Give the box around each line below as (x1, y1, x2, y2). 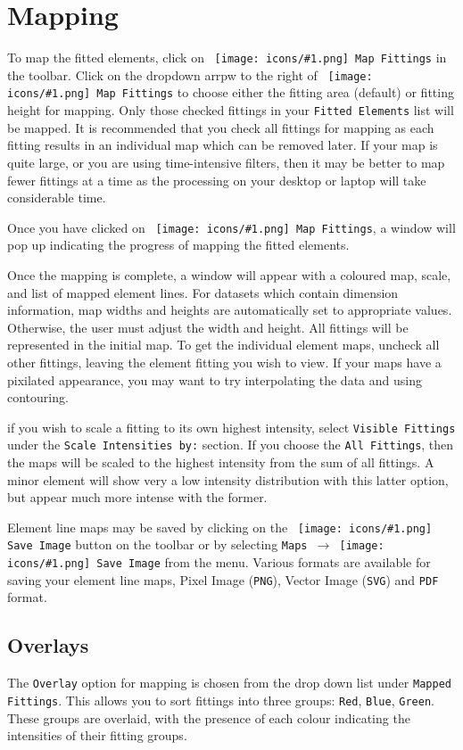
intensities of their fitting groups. (7, 726, 187, 745)
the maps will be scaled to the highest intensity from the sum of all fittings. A (7, 453, 434, 472)
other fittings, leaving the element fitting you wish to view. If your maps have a (7, 352, 442, 371)
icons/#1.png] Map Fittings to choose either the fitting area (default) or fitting (7, 83, 454, 102)
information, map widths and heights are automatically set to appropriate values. (7, 301, 452, 319)
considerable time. (7, 188, 106, 207)
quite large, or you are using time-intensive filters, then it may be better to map (7, 152, 445, 171)
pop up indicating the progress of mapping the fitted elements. (7, 235, 350, 254)
